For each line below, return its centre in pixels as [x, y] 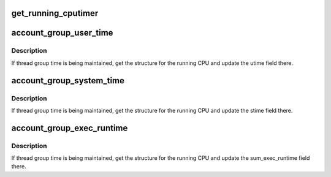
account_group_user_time [62, 33]
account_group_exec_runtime [70, 128]
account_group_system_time [68, 81]
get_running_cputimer [55, 13]
